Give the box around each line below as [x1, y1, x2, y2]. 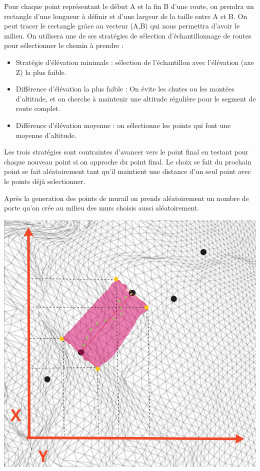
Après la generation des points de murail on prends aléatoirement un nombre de [4, 192, 249, 203]
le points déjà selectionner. [4, 175, 85, 186]
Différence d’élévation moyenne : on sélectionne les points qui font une [15, 119, 231, 130]
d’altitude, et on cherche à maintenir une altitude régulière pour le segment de [15, 93, 256, 103]
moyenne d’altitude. [15, 129, 76, 140]
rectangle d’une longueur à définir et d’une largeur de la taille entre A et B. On [4, 10, 247, 21]
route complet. [15, 103, 60, 113]
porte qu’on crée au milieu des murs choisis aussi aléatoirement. [4, 202, 199, 213]
